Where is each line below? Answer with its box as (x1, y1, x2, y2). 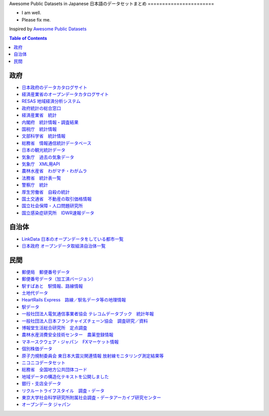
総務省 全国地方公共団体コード (21, 367, 87, 373)
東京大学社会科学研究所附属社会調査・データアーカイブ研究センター (21, 394, 161, 401)
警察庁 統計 (21, 182, 48, 188)
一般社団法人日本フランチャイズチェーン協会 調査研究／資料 (21, 318, 148, 324)
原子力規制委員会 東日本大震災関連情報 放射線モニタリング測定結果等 (21, 353, 164, 359)
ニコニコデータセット (21, 359, 66, 366)
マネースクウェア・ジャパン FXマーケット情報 (21, 339, 119, 345)
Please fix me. (21, 16, 51, 22)
